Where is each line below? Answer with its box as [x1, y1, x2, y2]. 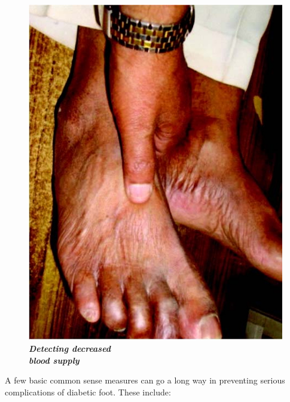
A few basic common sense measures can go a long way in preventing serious [5, 374, 285, 386]
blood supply [29, 354, 80, 366]
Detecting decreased [29, 342, 111, 355]
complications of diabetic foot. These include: [5, 385, 171, 398]
